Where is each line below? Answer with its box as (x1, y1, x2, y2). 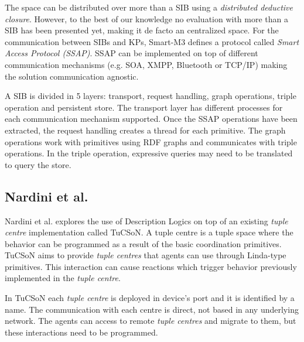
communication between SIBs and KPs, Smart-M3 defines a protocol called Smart (5, 35, 299, 47)
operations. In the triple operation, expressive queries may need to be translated (5, 147, 293, 159)
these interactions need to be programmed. (5, 326, 158, 338)
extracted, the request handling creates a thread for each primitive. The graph (5, 124, 286, 136)
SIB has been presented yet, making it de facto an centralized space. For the (5, 24, 279, 36)
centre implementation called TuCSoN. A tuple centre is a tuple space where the (5, 226, 293, 238)
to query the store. (5, 158, 71, 170)
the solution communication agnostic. (5, 70, 139, 82)
